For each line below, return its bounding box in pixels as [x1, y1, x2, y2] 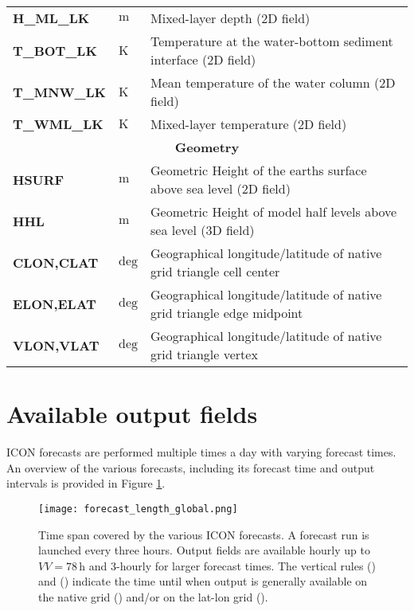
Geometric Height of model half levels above [150, 202, 397, 221]
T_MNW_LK [13, 82, 106, 101]
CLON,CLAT [13, 253, 99, 272]
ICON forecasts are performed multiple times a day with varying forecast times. [6, 444, 396, 460]
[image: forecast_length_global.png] [38, 503, 238, 515]
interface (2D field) [150, 50, 256, 69]
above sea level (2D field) [150, 179, 291, 198]
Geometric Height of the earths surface [150, 161, 367, 179]
